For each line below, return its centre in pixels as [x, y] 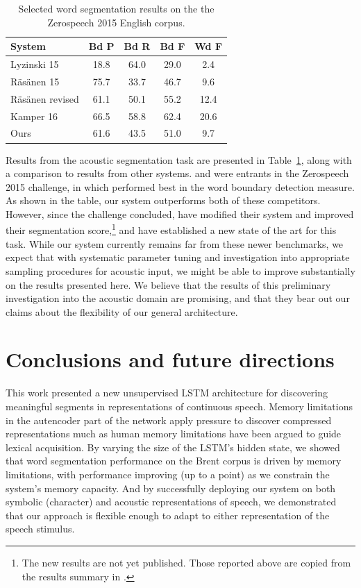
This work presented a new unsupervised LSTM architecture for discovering [167, 393]
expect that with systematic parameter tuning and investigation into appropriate [178, 257]
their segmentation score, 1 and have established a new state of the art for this [171, 229]
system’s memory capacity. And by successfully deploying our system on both [171, 488]
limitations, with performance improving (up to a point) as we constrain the [168, 474]
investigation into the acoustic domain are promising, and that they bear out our [178, 298]
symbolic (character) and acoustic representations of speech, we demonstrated [171, 502]
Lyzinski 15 [35, 64]
